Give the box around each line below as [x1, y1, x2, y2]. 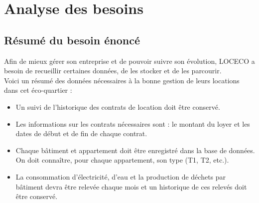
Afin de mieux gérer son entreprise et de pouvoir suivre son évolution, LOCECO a [4, 55, 255, 66]
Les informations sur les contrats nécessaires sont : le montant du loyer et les [15, 118, 250, 129]
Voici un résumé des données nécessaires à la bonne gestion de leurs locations [4, 75, 240, 85]
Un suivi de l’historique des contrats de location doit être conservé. [15, 101, 220, 112]
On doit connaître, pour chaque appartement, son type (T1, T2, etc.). [15, 155, 229, 165]
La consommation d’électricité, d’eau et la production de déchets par [15, 171, 226, 182]
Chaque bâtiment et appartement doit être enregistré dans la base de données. [15, 145, 255, 155]
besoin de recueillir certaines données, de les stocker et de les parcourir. [4, 65, 222, 76]
